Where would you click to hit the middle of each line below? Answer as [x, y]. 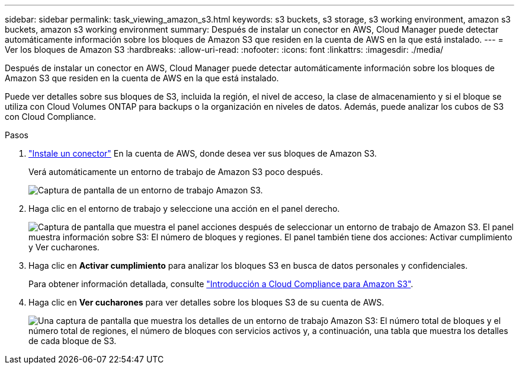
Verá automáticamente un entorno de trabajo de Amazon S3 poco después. [176, 172]
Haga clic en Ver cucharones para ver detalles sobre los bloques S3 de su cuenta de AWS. [206, 302]
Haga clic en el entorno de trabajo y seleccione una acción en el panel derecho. [184, 209]
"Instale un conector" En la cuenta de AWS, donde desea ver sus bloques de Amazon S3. [203, 153]
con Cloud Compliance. [50, 117]
